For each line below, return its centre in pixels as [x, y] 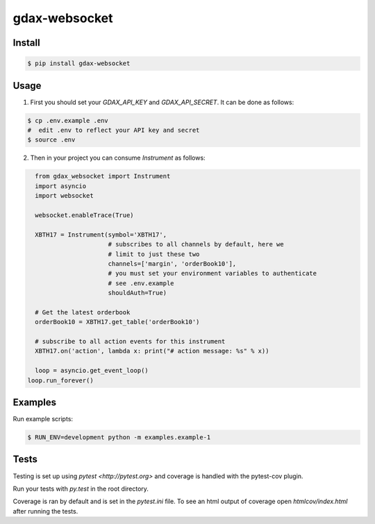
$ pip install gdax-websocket [79, 64]
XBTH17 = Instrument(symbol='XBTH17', [101, 235]
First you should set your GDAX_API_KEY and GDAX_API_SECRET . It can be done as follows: [162, 102]
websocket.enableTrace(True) [85, 215]
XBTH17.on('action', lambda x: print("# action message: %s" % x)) [152, 351]
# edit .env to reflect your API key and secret [114, 130]
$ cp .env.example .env [68, 120]
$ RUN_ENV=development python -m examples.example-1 [119, 438]
